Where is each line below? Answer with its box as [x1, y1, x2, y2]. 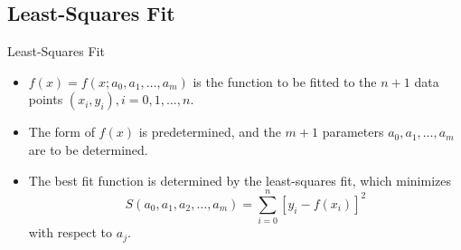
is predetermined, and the [138, 122, 281, 141]
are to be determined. [28, 139, 148, 159]
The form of [28, 122, 95, 141]
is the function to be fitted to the [193, 72, 377, 91]
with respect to [28, 223, 113, 242]
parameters [322, 122, 384, 141]
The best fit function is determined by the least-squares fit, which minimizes [28, 170, 451, 189]
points [28, 90, 63, 109]
